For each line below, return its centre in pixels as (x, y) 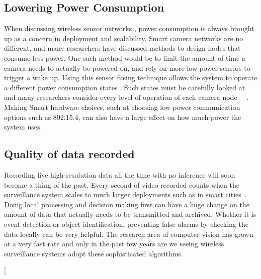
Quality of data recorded (69, 154)
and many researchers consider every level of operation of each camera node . (126, 97)
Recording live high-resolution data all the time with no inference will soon (120, 174)
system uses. (23, 127)
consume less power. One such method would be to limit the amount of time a (125, 57)
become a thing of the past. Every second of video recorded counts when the (122, 184)
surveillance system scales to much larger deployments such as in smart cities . (125, 194)
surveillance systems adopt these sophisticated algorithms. (94, 253)
